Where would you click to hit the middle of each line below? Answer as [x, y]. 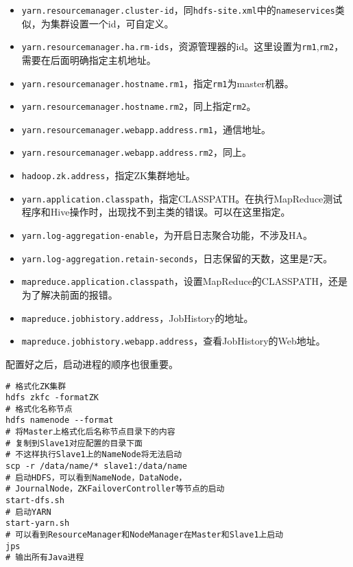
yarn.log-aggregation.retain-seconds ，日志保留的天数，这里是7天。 [177, 258]
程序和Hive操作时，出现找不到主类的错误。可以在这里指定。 [156, 212]
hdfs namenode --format [60, 420]
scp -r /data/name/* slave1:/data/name [96, 466]
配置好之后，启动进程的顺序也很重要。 [92, 363]
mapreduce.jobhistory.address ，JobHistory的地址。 [137, 317]
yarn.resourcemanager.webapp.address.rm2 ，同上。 [136, 152]
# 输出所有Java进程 [45, 558]
